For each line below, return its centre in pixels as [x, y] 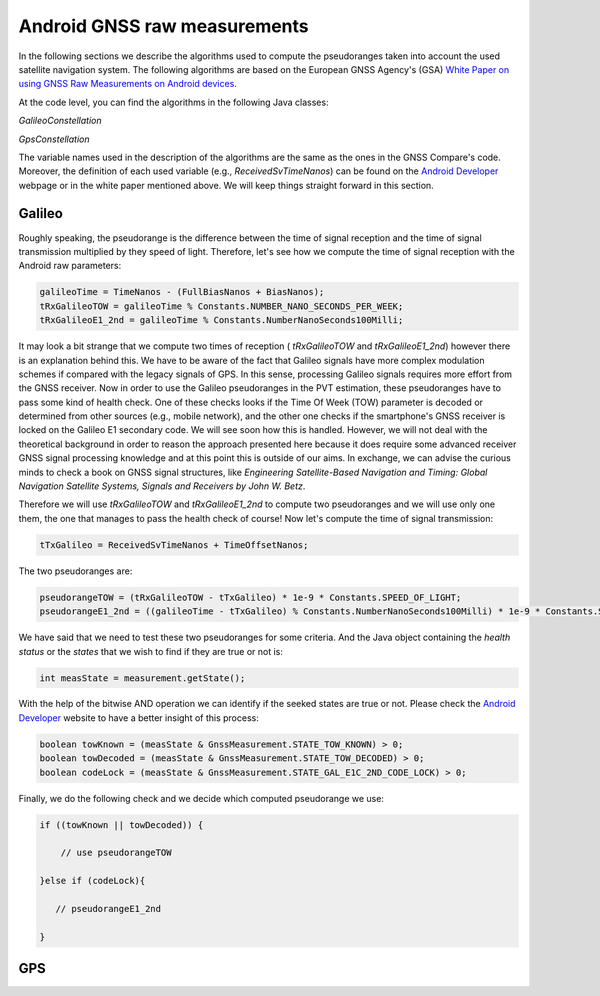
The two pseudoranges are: [75, 571]
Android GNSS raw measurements [163, 26]
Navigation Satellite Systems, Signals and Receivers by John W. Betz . [162, 486]
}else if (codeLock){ [92, 881]
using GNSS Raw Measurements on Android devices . [127, 84]
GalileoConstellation [60, 121]
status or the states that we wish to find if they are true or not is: [151, 651]
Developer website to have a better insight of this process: [138, 717]
